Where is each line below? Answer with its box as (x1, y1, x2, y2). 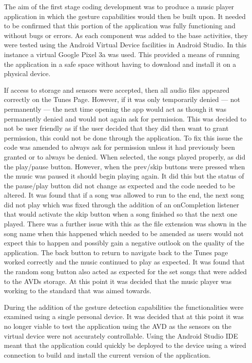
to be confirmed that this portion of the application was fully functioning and (4, 20, 236, 31)
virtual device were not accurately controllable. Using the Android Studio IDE (4, 330, 238, 341)
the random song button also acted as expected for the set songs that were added (4, 266, 247, 277)
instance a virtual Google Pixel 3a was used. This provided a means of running (4, 49, 240, 59)
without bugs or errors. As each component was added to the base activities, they (4, 30, 248, 40)
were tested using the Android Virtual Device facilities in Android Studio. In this (4, 40, 247, 50)
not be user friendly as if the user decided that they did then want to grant (4, 123, 229, 133)
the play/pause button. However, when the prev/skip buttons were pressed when (4, 161, 245, 171)
